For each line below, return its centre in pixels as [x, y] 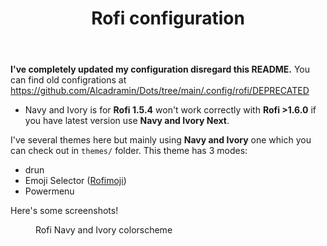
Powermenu [49, 191]
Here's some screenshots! [64, 211]
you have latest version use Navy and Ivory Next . [127, 121]
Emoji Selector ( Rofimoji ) [75, 181]
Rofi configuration [168, 18]
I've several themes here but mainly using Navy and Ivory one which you [161, 140]
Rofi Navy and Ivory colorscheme [104, 230]
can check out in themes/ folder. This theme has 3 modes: [129, 151]
